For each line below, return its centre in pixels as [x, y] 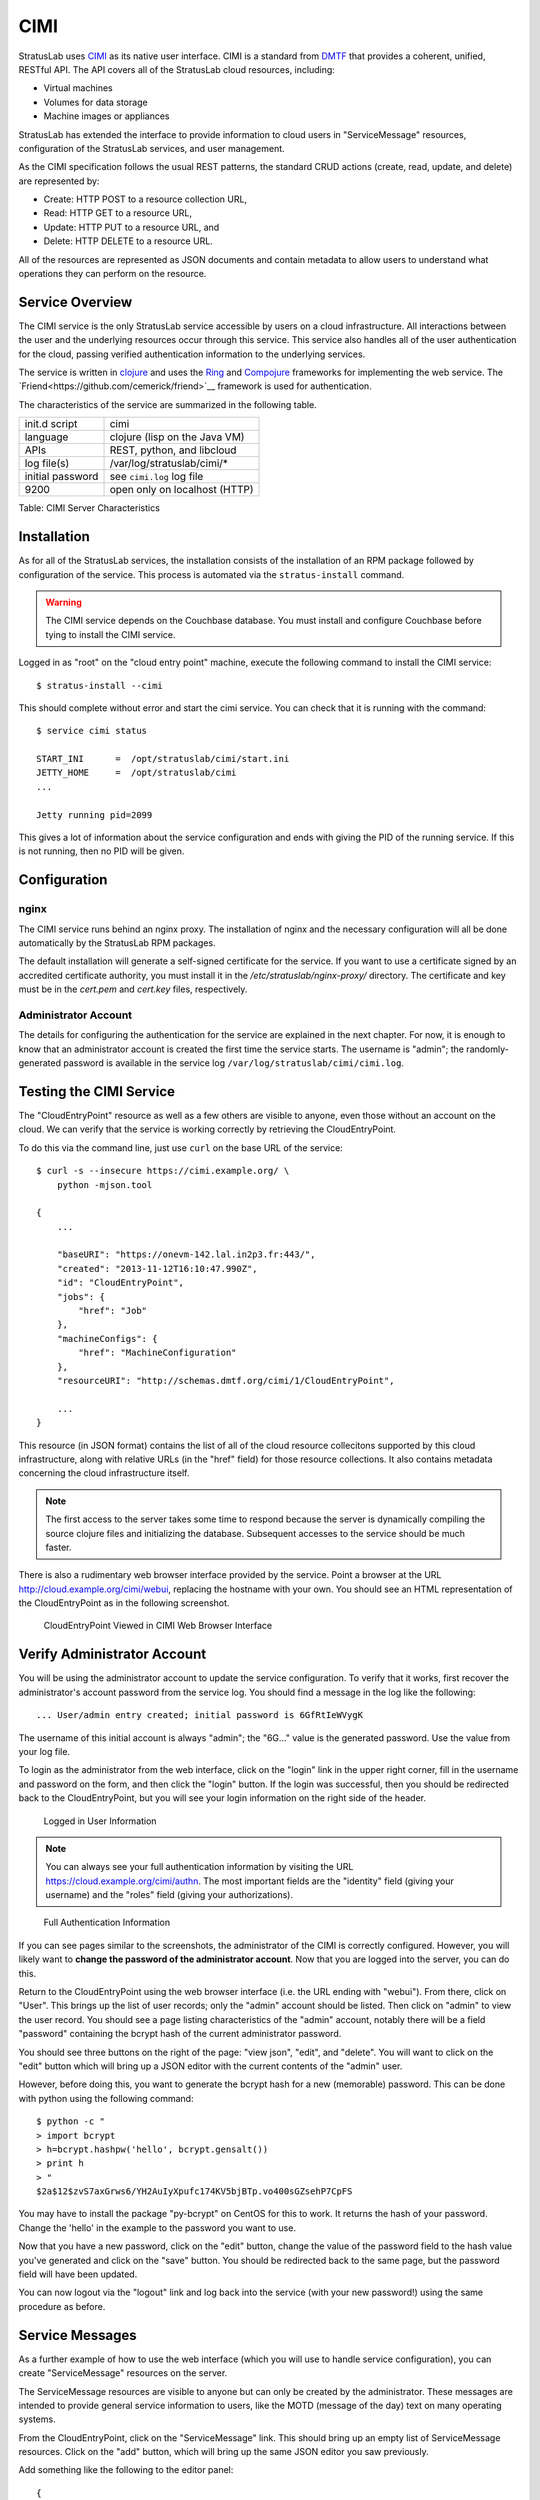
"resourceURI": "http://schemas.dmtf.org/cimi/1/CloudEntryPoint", [225, 1380]
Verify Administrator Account [112, 1654]
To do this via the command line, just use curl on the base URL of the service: [181, 1147]
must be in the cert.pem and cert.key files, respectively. [133, 989]
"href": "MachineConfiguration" [157, 1353]
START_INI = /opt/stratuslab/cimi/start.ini [163, 759]
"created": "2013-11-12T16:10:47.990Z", [157, 1268]
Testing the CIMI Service [96, 1091]
